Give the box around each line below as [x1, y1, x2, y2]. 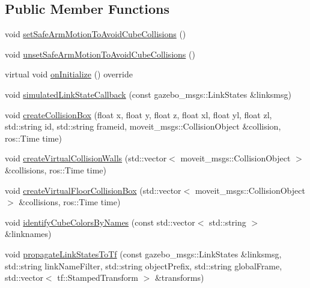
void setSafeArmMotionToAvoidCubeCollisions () [5, 28, 186, 40]
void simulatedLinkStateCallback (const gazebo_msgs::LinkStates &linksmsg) [5, 88, 291, 100]
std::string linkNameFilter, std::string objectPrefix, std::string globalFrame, [5, 259, 282, 272]
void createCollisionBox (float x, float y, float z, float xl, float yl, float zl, [5, 108, 272, 121]
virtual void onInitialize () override [5, 68, 133, 80]
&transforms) [154, 271, 204, 284]
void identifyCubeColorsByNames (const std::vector [5, 215, 195, 228]
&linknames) [5, 227, 52, 240]
